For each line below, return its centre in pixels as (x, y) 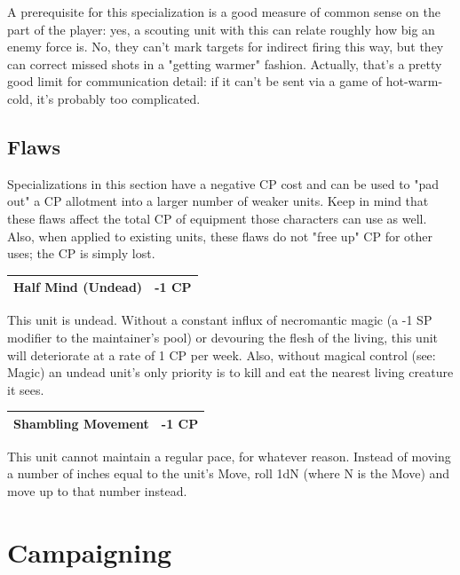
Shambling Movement (81, 423)
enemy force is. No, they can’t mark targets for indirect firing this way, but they (226, 47)
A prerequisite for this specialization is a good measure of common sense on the (224, 12)
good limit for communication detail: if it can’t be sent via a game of (195, 81)
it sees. (26, 389)
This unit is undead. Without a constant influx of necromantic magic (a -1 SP (220, 320)
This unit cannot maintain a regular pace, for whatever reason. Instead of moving (229, 456)
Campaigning (90, 551)
